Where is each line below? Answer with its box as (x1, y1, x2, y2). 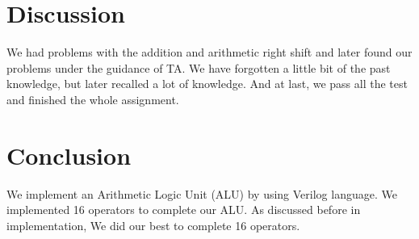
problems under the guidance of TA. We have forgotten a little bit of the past (6, 59, 391, 76)
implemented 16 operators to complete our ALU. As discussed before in (6, 201, 361, 218)
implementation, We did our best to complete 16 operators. (6, 216, 300, 233)
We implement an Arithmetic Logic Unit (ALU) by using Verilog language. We (6, 185, 397, 202)
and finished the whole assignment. (6, 90, 179, 107)
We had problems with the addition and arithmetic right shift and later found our (6, 44, 413, 61)
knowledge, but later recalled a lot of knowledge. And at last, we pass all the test (6, 75, 408, 92)
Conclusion (6, 138, 132, 171)
